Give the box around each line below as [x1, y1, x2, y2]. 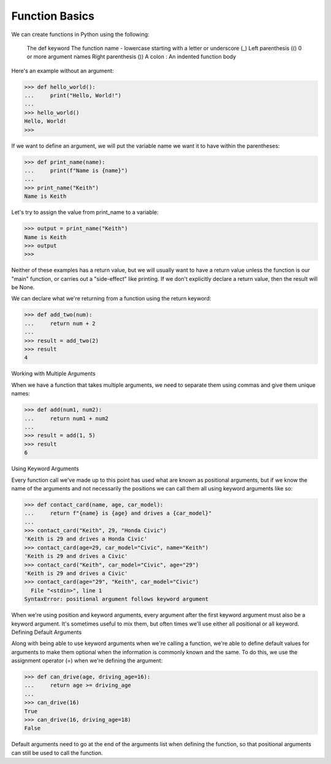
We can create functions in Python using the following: [11, 31, 150, 38]
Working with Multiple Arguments [11, 370, 96, 377]
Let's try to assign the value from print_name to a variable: [11, 208, 159, 216]
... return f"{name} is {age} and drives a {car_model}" [24, 510, 212, 517]
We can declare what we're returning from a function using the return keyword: [11, 295, 211, 302]
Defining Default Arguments [11, 628, 82, 636]
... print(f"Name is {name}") [24, 167, 128, 174]
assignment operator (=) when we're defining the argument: [11, 657, 163, 665]
